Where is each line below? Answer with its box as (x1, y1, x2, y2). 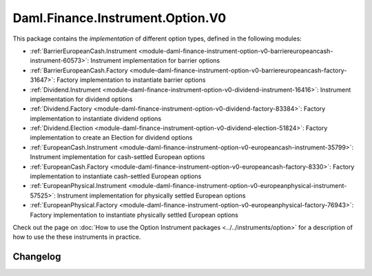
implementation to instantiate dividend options (30, 114, 162, 123)
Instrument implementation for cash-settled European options (30, 153, 205, 161)
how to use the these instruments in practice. (12, 233, 141, 241)
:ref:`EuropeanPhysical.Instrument (30, 182, 127, 190)
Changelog (12, 251, 61, 263)
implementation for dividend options (30, 95, 133, 103)
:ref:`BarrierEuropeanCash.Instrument (30, 47, 137, 55)
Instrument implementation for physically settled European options (56, 191, 246, 200)
